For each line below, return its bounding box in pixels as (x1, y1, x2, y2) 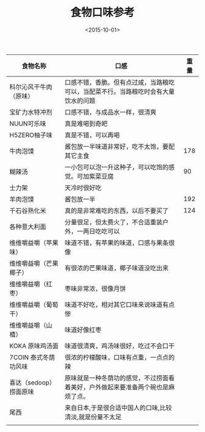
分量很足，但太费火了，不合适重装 (65, 218, 163, 226)
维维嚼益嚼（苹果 (9, 238, 59, 247)
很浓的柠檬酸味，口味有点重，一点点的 (65, 353, 175, 361)
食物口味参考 (70, 5, 135, 20)
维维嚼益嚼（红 (9, 279, 53, 288)
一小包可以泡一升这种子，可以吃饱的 (65, 163, 169, 171)
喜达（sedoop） (9, 378, 56, 387)
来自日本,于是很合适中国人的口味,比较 (65, 403, 172, 412)
